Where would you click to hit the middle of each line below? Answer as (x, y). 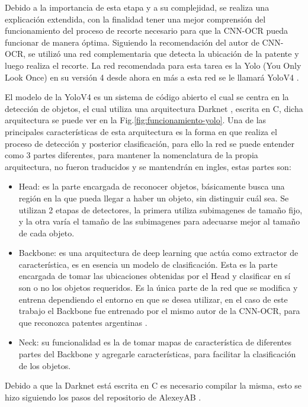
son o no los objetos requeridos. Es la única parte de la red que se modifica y (158, 288)
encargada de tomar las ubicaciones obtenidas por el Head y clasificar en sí (155, 276)
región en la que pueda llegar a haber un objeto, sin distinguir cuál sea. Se (154, 198)
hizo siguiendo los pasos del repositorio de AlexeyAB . (103, 397)
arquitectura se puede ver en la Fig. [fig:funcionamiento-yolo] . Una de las (136, 120)
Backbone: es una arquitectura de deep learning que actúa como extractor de (158, 253)
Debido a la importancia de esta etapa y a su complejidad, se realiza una (137, 7)
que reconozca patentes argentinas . (83, 322)
